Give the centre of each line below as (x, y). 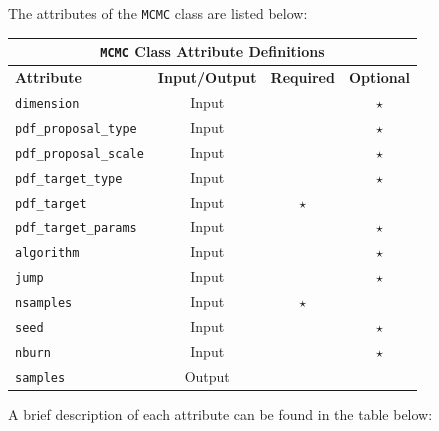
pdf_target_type (69, 178)
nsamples (44, 303)
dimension (47, 103)
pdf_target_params (76, 228)
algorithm (47, 253)
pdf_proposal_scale (79, 153)
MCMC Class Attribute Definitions (212, 51)
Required (302, 77)
